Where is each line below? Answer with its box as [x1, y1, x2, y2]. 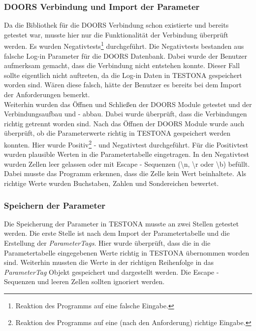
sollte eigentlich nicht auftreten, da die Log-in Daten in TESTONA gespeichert [4, 70, 242, 80]
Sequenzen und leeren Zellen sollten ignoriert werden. [4, 276, 165, 287]
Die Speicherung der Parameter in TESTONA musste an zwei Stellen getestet [4, 218, 239, 228]
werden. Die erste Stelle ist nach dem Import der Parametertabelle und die [4, 228, 230, 238]
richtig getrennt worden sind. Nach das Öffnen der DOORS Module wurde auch [4, 118, 245, 128]
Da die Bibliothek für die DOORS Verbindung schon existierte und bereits [4, 20, 229, 30]
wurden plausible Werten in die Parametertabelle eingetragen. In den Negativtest [4, 149, 249, 159]
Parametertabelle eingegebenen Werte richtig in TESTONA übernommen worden [4, 247, 250, 257]
